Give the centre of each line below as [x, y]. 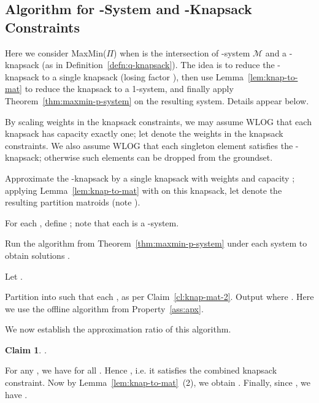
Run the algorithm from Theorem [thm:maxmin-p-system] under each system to [156, 243]
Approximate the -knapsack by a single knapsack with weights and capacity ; [150, 178]
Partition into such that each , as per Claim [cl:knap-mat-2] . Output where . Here [159, 297]
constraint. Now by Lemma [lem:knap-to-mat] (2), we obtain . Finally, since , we [158, 382]
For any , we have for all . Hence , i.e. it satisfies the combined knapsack [141, 370]
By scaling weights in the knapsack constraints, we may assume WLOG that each [158, 121]
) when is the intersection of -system [182, 52]
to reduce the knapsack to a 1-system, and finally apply [129, 89]
